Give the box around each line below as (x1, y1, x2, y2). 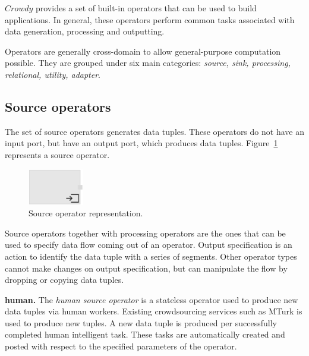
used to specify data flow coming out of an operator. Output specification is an (5, 238, 292, 251)
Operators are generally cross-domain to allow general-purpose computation (5, 45, 281, 57)
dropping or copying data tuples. (5, 273, 124, 286)
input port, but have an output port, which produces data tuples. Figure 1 (5, 137, 278, 149)
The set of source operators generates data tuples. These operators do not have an (5, 125, 304, 137)
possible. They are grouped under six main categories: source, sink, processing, (5, 56, 291, 69)
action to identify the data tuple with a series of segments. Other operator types (5, 250, 297, 262)
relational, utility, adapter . (5, 68, 101, 80)
